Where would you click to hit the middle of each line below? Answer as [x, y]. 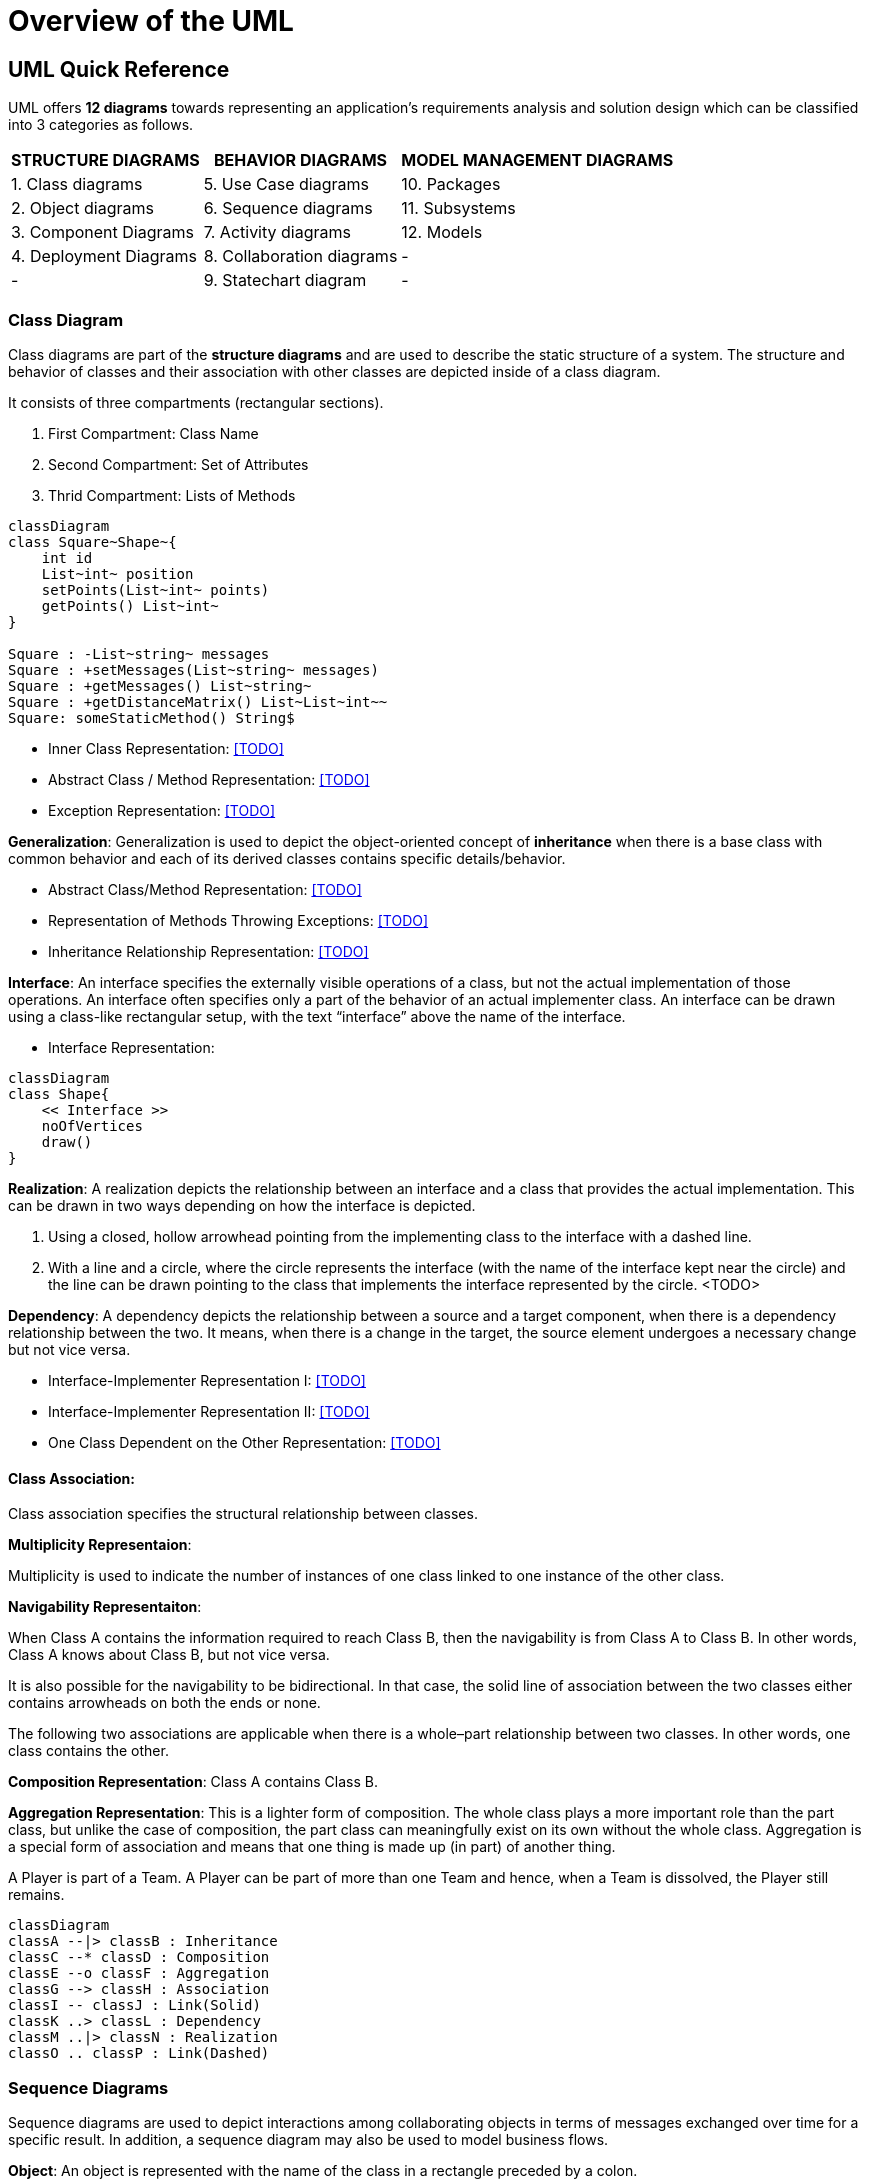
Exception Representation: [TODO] [162, 810]
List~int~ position [117, 573]
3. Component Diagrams [102, 232]
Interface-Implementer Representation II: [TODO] [209, 1411]
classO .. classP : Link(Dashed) [139, 2053]
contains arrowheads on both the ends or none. [164, 1703]
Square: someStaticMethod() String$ [151, 717]
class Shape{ [59, 1093]
